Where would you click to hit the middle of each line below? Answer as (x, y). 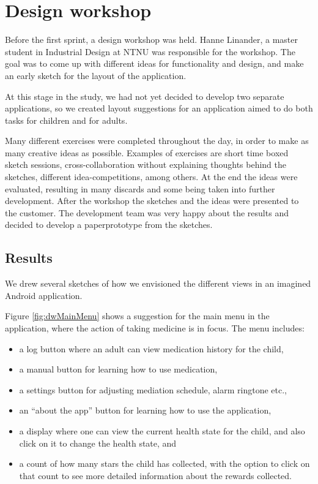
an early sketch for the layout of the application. (96, 75)
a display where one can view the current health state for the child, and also (162, 430)
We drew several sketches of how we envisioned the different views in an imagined (158, 283)
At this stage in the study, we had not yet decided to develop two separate (145, 96)
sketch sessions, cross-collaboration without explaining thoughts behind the (146, 164)
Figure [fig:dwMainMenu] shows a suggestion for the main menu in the (137, 316)
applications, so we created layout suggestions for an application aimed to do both (159, 108)
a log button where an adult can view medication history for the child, (151, 348)
